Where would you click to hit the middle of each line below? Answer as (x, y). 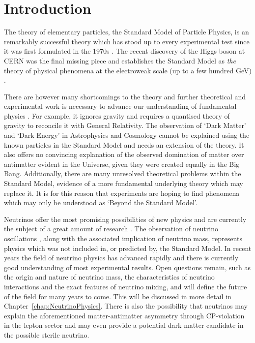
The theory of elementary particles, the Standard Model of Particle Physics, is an (127, 32)
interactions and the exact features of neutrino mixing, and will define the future (126, 286)
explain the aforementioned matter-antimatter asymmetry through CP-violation (124, 315)
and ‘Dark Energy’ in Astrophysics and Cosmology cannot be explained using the (127, 135)
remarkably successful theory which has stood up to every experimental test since (127, 41)
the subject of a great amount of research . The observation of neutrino (111, 229)
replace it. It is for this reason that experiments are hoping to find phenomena (122, 193)
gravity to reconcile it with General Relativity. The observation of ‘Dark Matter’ (125, 125)
